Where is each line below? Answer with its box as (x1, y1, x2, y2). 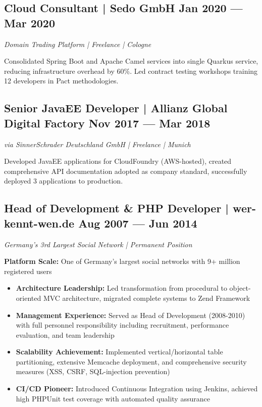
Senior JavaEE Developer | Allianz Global (4, 100, 228, 116)
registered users (4, 265, 52, 276)
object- (229, 283, 251, 293)
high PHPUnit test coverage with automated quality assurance (16, 393, 210, 403)
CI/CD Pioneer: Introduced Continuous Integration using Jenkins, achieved (16, 383, 258, 394)
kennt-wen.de (4, 215, 75, 231)
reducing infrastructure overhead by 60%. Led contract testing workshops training (4, 65, 258, 76)
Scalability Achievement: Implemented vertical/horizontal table (16, 346, 223, 357)
